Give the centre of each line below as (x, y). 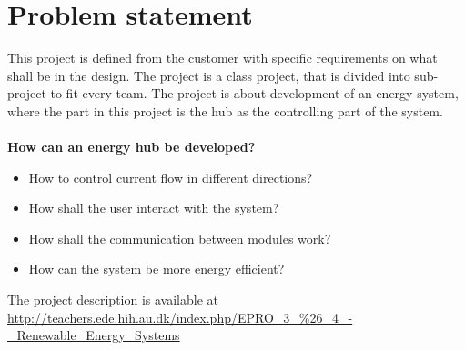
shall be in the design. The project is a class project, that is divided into (209, 75)
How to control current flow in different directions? (171, 177)
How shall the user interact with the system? (154, 208)
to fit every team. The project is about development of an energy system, (254, 93)
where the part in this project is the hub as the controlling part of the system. (225, 110)
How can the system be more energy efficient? (157, 269)
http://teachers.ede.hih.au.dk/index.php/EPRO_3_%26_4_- (180, 317)
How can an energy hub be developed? (131, 147)
